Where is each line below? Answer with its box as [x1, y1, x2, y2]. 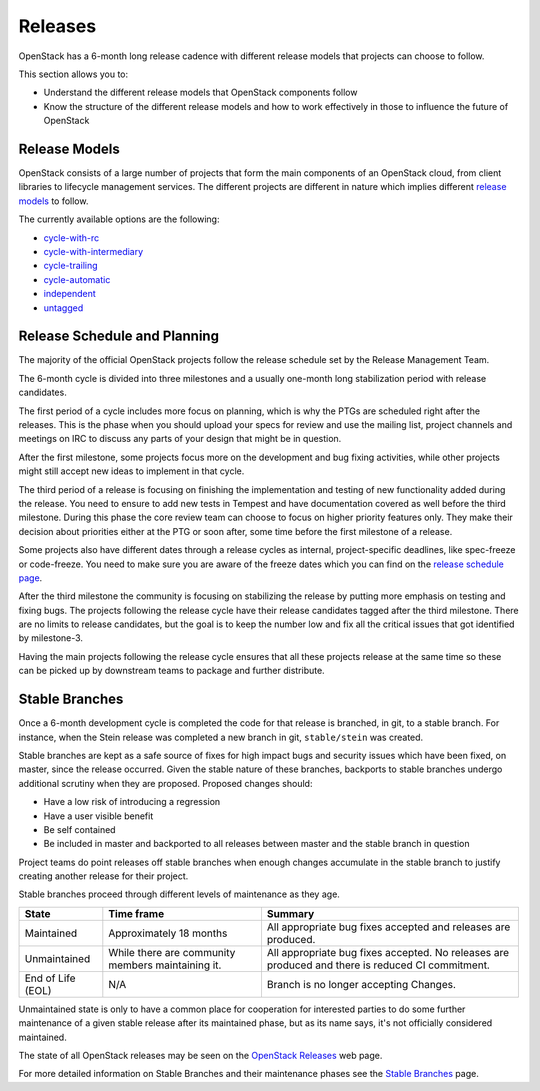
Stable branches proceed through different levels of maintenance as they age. [18, 888, 340, 900]
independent [43, 288, 96, 300]
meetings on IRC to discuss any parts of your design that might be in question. [18, 433, 342, 445]
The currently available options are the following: [18, 213, 220, 225]
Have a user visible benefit [43, 810, 154, 822]
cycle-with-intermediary [43, 245, 144, 257]
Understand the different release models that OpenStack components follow [43, 86, 358, 99]
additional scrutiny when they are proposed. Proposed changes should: [18, 777, 313, 789]
